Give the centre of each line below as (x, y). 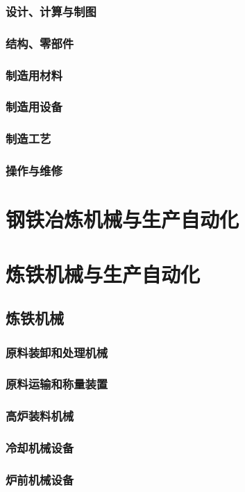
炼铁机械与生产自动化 (103, 273)
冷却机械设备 (40, 448)
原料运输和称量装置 (57, 384)
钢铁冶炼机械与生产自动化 (122, 219)
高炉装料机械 (40, 416)
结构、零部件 (40, 43)
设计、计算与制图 (51, 11)
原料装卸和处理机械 (57, 352)
